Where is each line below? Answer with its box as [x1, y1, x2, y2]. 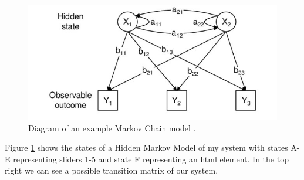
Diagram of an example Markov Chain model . [28, 121, 196, 134]
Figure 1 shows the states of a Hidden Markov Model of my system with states [5, 141, 288, 154]
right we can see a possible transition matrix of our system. [5, 164, 218, 176]
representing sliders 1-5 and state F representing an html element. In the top [13, 152, 289, 165]
